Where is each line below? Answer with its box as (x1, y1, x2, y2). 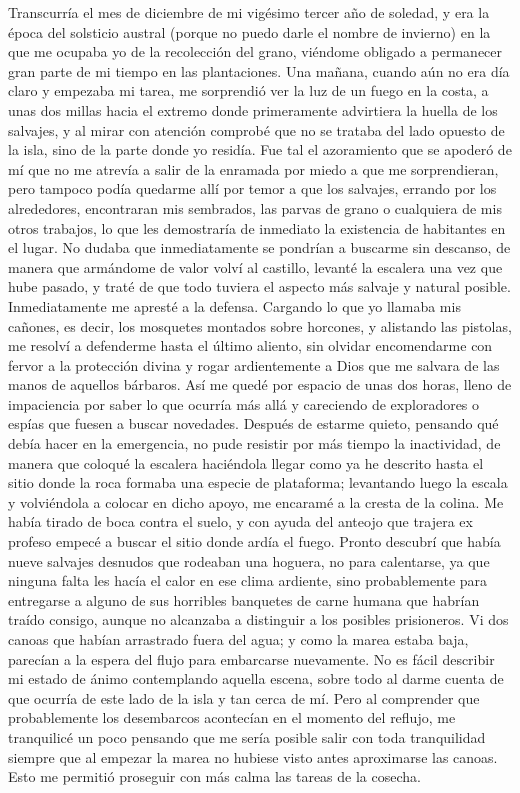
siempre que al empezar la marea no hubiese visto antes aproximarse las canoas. (8, 746, 498, 767)
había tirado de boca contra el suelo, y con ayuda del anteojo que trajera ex (8, 511, 473, 532)
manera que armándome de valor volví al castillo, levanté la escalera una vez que (8, 256, 503, 277)
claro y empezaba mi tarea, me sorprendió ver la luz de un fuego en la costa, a (8, 80, 489, 101)
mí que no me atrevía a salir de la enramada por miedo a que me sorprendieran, (8, 158, 499, 179)
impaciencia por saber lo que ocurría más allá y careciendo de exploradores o (8, 393, 480, 414)
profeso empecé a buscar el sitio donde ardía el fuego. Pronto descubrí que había (8, 531, 501, 552)
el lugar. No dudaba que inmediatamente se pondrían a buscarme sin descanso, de (8, 237, 511, 258)
